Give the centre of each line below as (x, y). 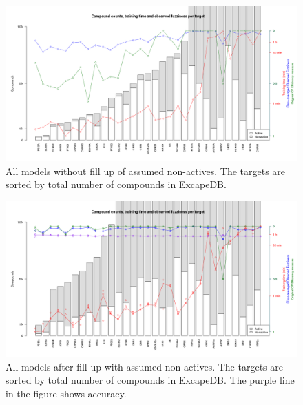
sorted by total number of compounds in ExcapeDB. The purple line (150, 380)
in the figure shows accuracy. (66, 393)
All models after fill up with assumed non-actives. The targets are (144, 366)
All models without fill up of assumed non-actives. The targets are (146, 170)
